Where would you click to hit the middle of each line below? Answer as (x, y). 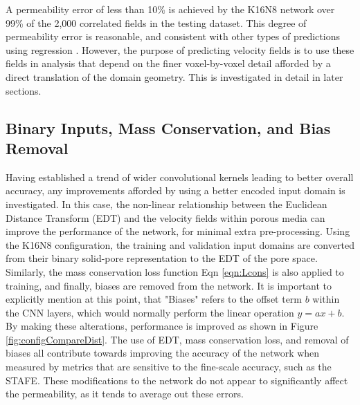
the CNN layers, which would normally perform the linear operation (150, 312)
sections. (24, 90)
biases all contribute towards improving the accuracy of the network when (163, 353)
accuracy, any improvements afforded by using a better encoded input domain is (175, 190)
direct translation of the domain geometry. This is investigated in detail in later (174, 76)
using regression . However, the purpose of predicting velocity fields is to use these (180, 49)
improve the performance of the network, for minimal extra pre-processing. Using (178, 231)
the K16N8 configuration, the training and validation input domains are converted (180, 244)
